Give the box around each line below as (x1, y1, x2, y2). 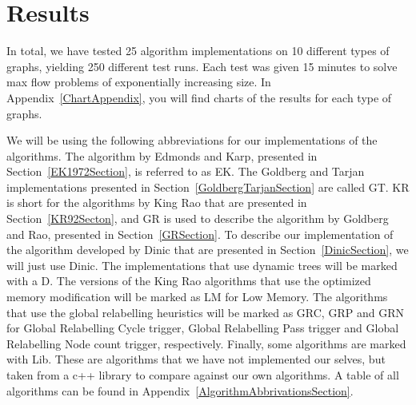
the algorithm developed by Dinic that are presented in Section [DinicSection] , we (6, 241, 409, 258)
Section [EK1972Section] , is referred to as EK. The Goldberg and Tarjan (6, 163, 365, 180)
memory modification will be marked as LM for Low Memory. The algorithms (6, 288, 388, 305)
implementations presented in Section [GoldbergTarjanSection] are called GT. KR (6, 178, 410, 195)
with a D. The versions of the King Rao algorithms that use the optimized (6, 272, 371, 289)
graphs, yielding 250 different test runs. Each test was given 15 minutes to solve (6, 58, 398, 74)
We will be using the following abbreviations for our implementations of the (6, 132, 378, 149)
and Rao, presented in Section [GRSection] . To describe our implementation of (6, 225, 394, 242)
